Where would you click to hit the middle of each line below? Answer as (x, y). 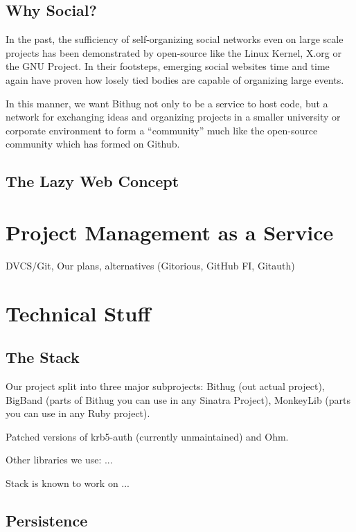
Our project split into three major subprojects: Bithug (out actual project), (165, 386)
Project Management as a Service (170, 232)
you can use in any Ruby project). (78, 413)
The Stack (43, 357)
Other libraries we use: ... (59, 460)
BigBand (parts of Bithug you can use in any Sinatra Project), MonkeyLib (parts (178, 399)
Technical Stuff (78, 313)
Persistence (47, 520)
